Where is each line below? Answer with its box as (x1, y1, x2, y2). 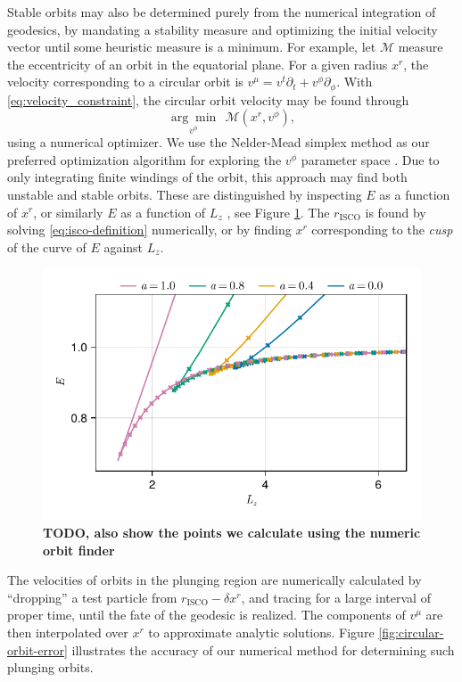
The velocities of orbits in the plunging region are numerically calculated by (7, 571, 422, 589)
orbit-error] (7, 640, 68, 659)
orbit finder (43, 540, 115, 559)
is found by (365, 202, 426, 221)
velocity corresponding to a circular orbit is (7, 72, 243, 91)
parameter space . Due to (301, 150, 440, 168)
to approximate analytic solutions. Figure (148, 622, 375, 641)
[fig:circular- (378, 622, 444, 641)
